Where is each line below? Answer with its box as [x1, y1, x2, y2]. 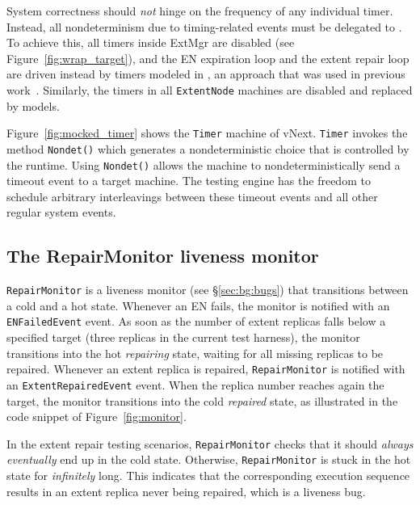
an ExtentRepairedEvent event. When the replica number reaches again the [6, 376, 384, 393]
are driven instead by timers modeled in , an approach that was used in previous [6, 65, 405, 82]
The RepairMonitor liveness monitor [6, 243, 319, 268]
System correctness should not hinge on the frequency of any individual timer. [6, 2, 393, 19]
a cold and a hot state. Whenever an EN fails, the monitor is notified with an [6, 297, 390, 314]
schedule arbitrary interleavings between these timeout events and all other [6, 187, 378, 204]
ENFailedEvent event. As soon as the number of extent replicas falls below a [6, 313, 386, 330]
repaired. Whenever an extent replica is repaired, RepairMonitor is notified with [6, 360, 405, 377]
